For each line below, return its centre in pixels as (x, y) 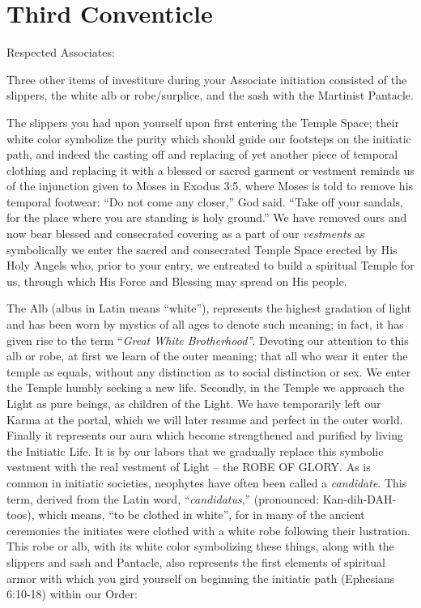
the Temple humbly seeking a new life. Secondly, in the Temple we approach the (206, 387)
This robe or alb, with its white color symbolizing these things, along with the (200, 546)
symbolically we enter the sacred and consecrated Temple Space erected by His (202, 249)
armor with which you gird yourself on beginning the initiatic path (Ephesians (201, 578)
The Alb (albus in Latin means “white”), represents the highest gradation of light (209, 308)
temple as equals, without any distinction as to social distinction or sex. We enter (209, 371)
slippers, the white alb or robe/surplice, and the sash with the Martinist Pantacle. (210, 95)
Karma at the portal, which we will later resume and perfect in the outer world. (205, 419)
